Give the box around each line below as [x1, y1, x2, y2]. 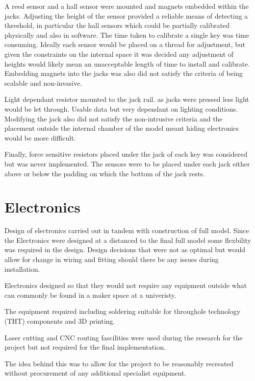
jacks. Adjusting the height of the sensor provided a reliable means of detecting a [4, 10, 248, 21]
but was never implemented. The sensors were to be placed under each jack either [4, 158, 250, 168]
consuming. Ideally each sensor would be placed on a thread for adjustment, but [4, 39, 246, 49]
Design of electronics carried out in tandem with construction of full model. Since [4, 225, 249, 236]
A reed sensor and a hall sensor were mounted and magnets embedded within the [4, 1, 249, 11]
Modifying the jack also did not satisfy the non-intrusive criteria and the [4, 113, 223, 123]
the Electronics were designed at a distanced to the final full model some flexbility [4, 235, 252, 245]
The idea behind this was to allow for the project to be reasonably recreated [4, 358, 234, 368]
